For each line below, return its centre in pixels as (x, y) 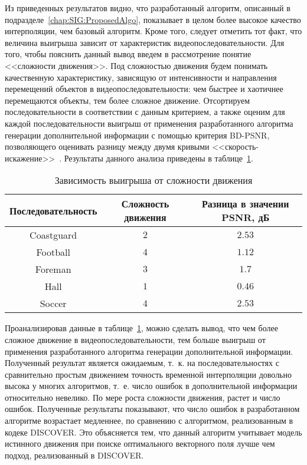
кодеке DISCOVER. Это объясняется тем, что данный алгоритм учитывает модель (153, 432)
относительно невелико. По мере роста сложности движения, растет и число (143, 397)
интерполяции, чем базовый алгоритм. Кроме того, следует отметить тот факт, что (153, 31)
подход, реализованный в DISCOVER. (74, 455)
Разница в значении (245, 204)
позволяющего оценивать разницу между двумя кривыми (107, 146)
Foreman (53, 269)
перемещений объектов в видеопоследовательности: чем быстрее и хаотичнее (144, 89)
